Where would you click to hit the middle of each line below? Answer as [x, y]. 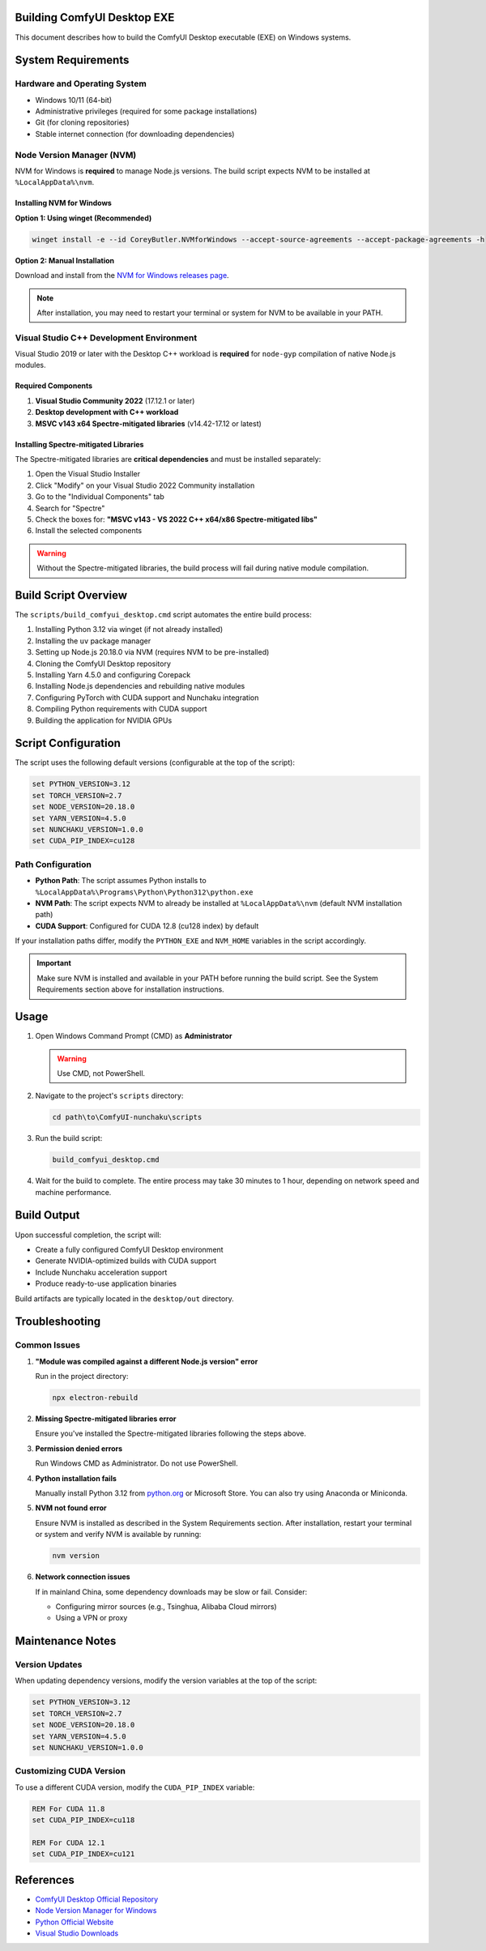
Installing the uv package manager [93, 641]
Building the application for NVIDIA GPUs [104, 720]
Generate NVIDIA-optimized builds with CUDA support [126, 1261]
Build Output [47, 1215]
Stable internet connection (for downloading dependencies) [135, 134]
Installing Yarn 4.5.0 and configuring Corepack [113, 675]
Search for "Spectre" [70, 508]
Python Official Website [75, 1922]
